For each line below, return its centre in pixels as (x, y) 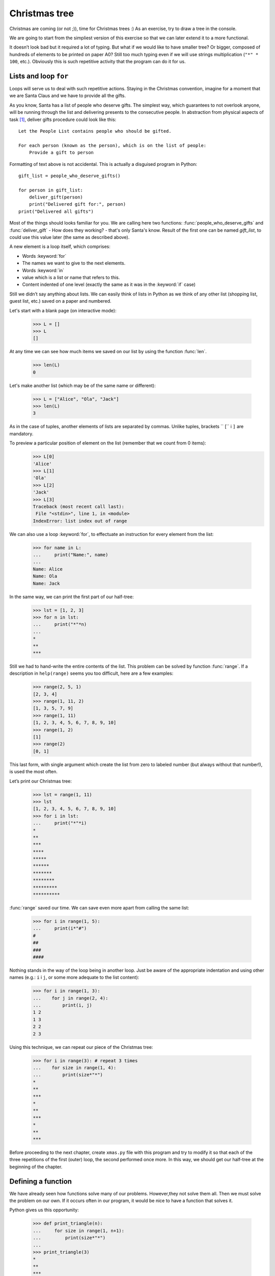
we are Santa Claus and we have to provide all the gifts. (68, 96)
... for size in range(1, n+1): (79, 1231)
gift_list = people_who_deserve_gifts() (70, 176)
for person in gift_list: (51, 190)
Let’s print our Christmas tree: (41, 781)
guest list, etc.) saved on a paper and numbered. (60, 301)
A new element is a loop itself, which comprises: (60, 247)
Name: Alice (48, 569)
